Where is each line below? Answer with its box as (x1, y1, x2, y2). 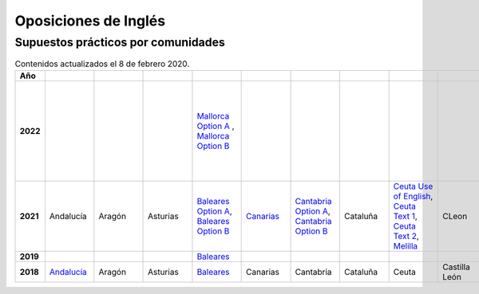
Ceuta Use (393, 180, 433, 191)
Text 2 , (393, 230, 419, 241)
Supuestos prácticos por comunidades (14, 35, 225, 49)
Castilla (441, 261, 470, 272)
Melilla (393, 240, 418, 251)
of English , (393, 190, 433, 202)
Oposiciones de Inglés (14, 12, 166, 29)
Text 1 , (393, 210, 418, 221)
